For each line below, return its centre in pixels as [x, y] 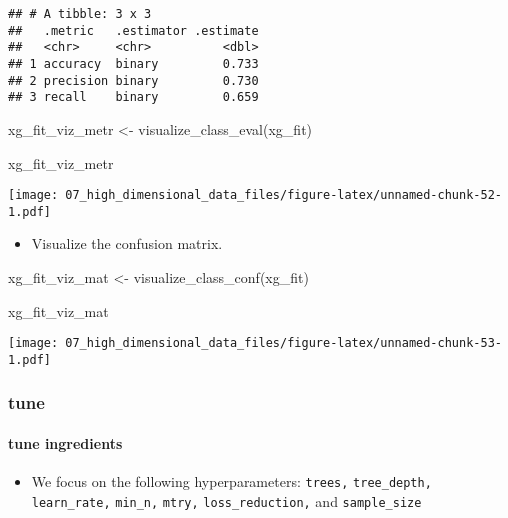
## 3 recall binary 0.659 [133, 97]
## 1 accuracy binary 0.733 [133, 63]
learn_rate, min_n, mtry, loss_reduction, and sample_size [226, 500]
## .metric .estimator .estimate [133, 30]
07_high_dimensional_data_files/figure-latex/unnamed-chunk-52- [283, 195]
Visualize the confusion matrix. [127, 243]
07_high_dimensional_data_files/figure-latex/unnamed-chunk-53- [283, 343]
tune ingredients [65, 442]
